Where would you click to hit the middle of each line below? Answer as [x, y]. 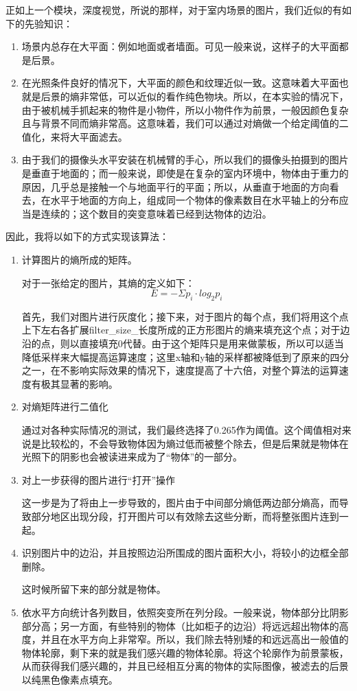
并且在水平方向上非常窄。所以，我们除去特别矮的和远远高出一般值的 [195, 639]
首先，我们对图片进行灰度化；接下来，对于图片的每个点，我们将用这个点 [185, 316]
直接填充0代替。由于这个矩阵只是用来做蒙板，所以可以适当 [211, 343]
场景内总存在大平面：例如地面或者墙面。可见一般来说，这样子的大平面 [180, 46]
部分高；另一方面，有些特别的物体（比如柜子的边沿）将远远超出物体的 [180, 625]
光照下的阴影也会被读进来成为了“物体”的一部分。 [132, 457]
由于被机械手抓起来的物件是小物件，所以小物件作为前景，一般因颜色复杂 [185, 109]
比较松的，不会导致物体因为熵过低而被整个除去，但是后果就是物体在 [195, 443]
